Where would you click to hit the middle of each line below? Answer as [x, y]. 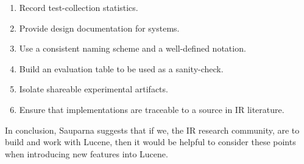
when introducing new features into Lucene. [87, 153]
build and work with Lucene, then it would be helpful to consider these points [150, 142]
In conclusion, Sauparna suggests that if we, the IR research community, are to [152, 130]
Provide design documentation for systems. [99, 28]
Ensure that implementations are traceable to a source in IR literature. [152, 109]
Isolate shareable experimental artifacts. [94, 89]
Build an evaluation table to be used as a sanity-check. [121, 68]
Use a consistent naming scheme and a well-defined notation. [133, 48]
